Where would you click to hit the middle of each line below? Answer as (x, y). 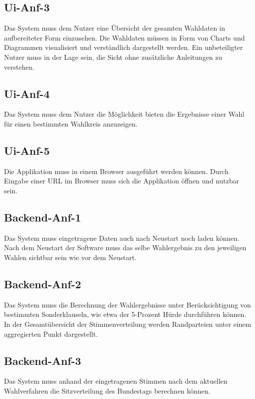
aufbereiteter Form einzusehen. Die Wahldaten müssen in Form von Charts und (125, 37)
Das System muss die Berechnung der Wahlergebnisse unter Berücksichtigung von (127, 304)
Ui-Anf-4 (27, 93)
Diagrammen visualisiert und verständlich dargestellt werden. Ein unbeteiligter (124, 47)
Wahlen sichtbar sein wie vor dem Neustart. (70, 257)
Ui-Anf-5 (27, 150)
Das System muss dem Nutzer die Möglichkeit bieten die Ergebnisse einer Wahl (124, 114)
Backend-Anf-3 (43, 360)
